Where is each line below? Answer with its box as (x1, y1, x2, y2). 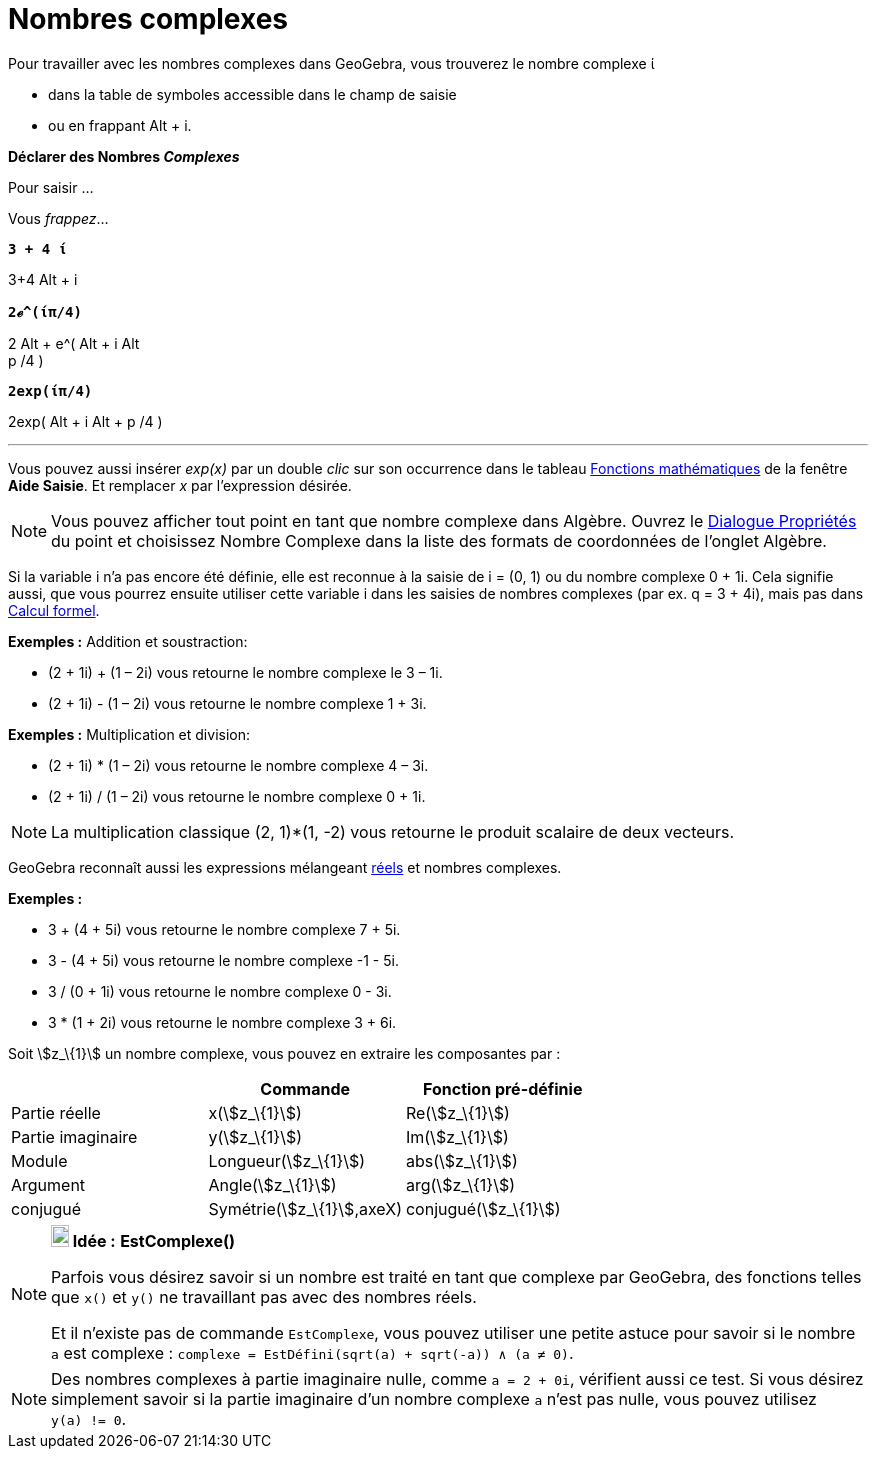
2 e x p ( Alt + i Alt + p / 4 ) (8, 412, 163, 430)
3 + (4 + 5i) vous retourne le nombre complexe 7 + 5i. (48, 920, 401, 938)
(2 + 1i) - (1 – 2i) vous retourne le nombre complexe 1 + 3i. (48, 694, 427, 712)
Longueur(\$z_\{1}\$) (208, 1150, 366, 1171)
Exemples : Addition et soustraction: (8, 632, 248, 650)
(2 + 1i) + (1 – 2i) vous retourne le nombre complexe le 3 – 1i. (48, 663, 443, 681)
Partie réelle (11, 1102, 101, 1123)
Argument (11, 1174, 86, 1195)
